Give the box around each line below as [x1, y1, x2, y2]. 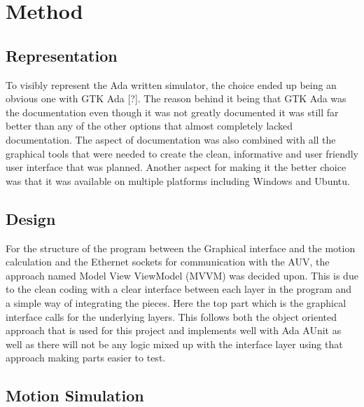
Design [6, 207, 56, 229]
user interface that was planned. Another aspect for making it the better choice [6, 160, 346, 174]
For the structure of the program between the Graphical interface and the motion [6, 240, 356, 255]
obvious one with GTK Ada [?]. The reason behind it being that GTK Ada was [6, 91, 346, 106]
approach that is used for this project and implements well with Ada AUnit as [6, 323, 342, 338]
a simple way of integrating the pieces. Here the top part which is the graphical [6, 295, 346, 310]
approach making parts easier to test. [6, 350, 166, 365]
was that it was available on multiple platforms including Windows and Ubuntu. [6, 173, 350, 188]
